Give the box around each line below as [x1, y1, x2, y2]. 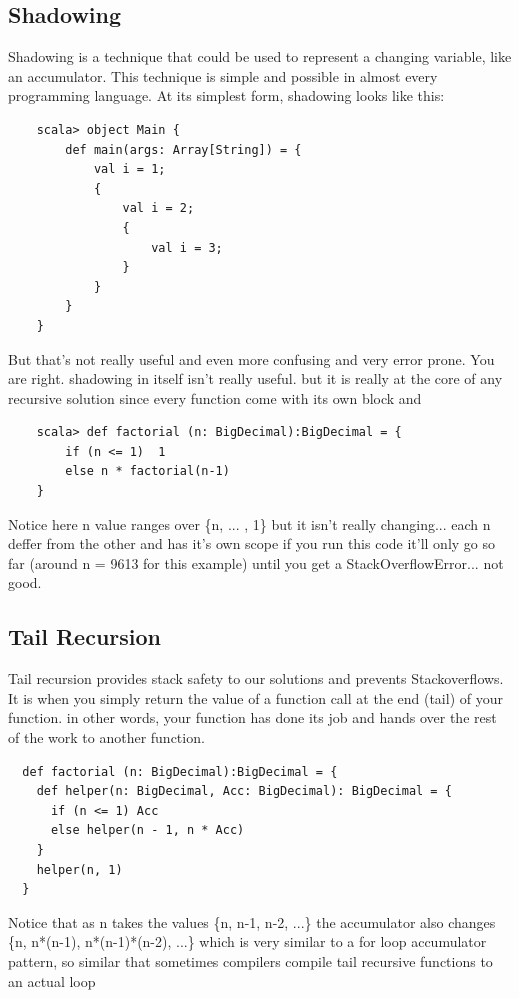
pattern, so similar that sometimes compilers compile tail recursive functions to [8, 950, 493, 971]
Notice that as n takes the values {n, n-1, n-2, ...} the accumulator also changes [8, 911, 496, 932]
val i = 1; [93, 162, 166, 177]
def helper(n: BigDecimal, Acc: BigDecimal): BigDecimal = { [36, 784, 452, 799]
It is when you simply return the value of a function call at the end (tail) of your [8, 687, 503, 708]
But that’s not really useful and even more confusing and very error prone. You [8, 348, 495, 369]
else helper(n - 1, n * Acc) [50, 823, 245, 838]
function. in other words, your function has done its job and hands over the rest [8, 707, 497, 728]
